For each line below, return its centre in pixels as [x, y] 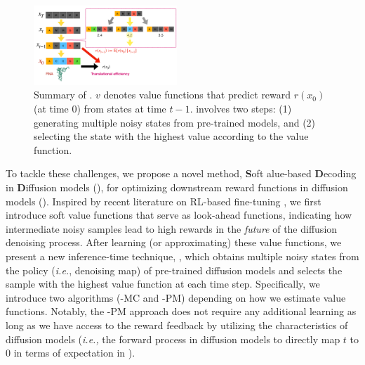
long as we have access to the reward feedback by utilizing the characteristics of [177, 325]
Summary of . [63, 95]
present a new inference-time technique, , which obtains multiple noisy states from [182, 256]
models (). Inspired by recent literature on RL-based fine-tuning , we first [164, 201]
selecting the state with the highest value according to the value [171, 136]
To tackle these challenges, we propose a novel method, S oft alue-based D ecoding [181, 173]
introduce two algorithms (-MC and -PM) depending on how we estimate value [176, 297]
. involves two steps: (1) [241, 109]
